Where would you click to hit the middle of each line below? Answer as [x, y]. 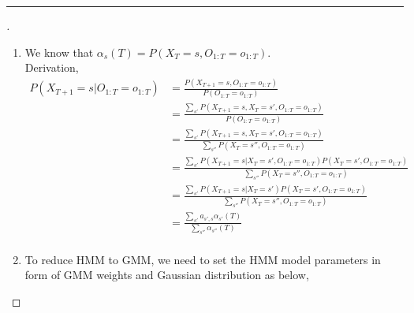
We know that [59, 52]
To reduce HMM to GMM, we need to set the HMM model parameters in [203, 259]
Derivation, [52, 67]
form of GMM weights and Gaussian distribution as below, [167, 275]
